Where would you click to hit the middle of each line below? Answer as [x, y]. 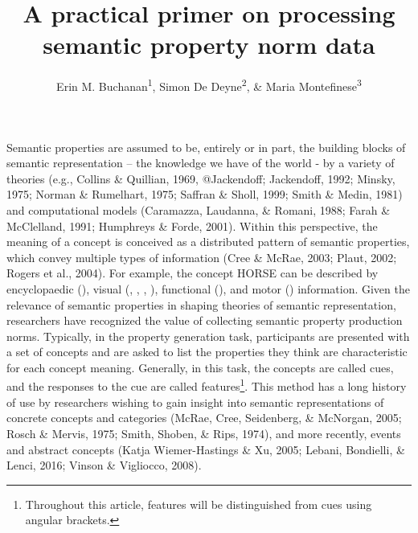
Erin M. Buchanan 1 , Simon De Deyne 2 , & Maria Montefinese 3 [209, 85]
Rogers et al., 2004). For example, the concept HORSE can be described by [193, 273]
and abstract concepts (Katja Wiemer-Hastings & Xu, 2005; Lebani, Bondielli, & [206, 449]
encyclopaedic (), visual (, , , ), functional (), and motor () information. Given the [208, 288]
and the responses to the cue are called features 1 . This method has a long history [207, 385]
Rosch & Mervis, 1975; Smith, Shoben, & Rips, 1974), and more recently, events [204, 433]
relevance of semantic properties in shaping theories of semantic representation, [201, 304]
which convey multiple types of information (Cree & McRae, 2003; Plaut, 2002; [202, 257]
